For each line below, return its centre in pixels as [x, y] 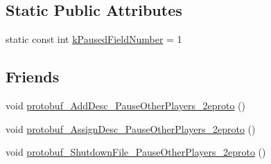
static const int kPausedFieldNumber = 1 [94, 39]
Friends [33, 76]
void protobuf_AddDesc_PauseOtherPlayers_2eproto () [125, 105]
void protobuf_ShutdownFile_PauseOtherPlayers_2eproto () [136, 152]
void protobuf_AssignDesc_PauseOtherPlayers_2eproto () [131, 128]
